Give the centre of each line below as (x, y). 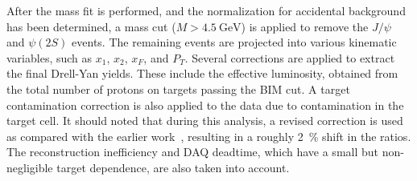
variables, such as (50, 57)
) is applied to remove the (305, 26)
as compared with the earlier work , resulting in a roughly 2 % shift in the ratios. (209, 136)
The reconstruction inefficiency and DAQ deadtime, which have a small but (193, 152)
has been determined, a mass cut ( (91, 26)
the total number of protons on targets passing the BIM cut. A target (178, 88)
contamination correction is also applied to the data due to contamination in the (205, 105)
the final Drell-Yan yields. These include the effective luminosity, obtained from (202, 73)
